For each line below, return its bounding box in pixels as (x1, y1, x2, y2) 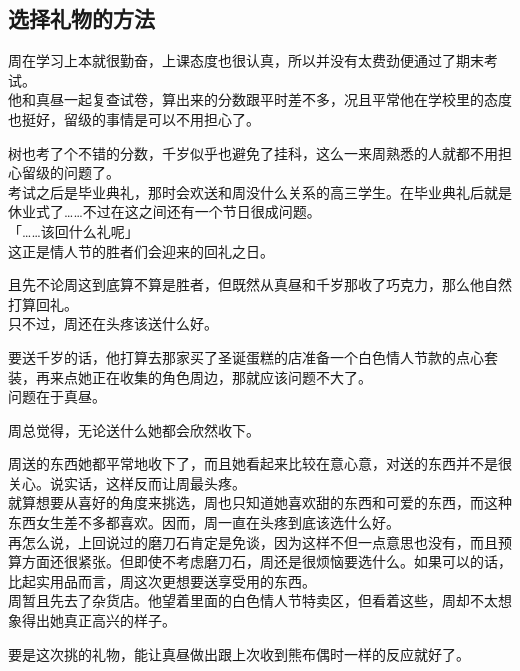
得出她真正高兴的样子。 (21, 610, 176, 631)
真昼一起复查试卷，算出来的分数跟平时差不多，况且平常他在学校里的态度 (35, 89, 512, 110)
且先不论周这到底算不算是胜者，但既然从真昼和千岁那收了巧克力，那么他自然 (8, 274, 512, 295)
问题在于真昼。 (8, 386, 106, 407)
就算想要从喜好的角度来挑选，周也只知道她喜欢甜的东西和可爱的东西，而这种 (8, 492, 512, 513)
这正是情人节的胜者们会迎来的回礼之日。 (8, 240, 274, 261)
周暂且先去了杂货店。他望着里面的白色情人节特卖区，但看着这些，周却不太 (8, 590, 498, 611)
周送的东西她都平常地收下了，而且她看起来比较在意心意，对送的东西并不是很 (8, 453, 512, 474)
